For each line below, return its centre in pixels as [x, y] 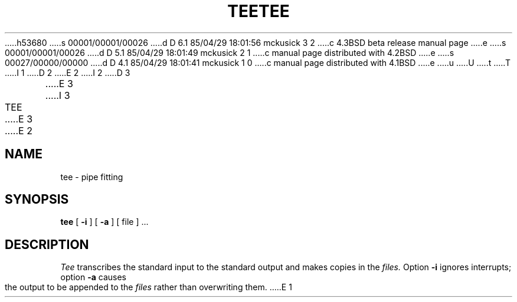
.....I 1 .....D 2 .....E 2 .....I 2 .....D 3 [68, 72]
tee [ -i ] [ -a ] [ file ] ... [104, 222]
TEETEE [258, 11]
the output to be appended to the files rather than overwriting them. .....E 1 [148, 287]
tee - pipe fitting [92, 177]
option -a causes [93, 277]
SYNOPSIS [37, 200]
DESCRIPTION [47, 244]
